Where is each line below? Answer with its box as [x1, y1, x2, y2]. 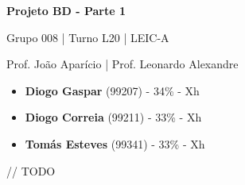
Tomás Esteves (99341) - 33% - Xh [25, 135, 205, 152]
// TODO [6, 162, 56, 179]
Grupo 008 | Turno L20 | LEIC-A [6, 29, 169, 45]
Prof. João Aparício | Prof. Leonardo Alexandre [6, 56, 239, 72]
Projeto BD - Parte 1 [6, 2, 126, 18]
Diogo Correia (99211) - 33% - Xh [25, 109, 202, 125]
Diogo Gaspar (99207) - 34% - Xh [25, 82, 200, 98]
